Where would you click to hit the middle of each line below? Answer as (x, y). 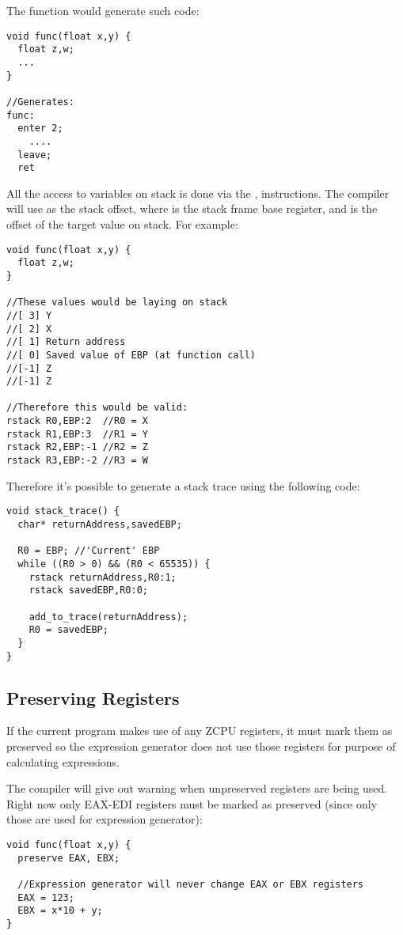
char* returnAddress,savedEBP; (100, 524)
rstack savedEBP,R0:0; (88, 591)
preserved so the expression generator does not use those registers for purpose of (201, 746)
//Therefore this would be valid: (97, 408)
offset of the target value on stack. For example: (122, 224)
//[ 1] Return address (66, 342)
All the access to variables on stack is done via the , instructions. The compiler (198, 193)
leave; (35, 155)
